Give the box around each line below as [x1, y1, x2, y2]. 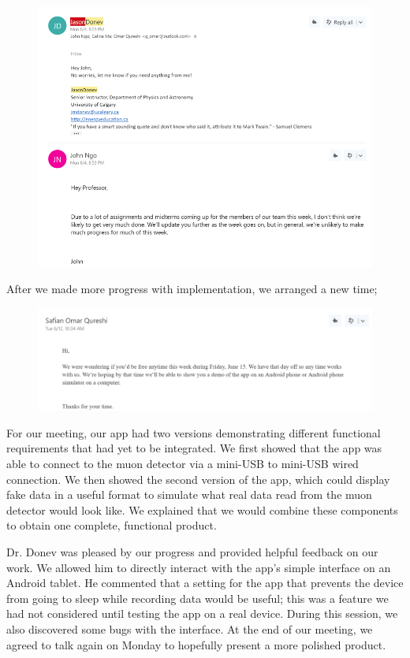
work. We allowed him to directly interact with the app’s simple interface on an [6, 559, 391, 575]
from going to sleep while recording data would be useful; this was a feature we [6, 589, 389, 606]
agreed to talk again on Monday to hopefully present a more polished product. [6, 636, 386, 652]
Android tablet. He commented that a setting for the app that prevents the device [6, 574, 404, 591]
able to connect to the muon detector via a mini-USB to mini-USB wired [6, 455, 359, 472]
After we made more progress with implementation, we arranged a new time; [6, 281, 378, 297]
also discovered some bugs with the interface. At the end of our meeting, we [6, 620, 373, 637]
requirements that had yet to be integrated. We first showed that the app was [6, 440, 382, 456]
